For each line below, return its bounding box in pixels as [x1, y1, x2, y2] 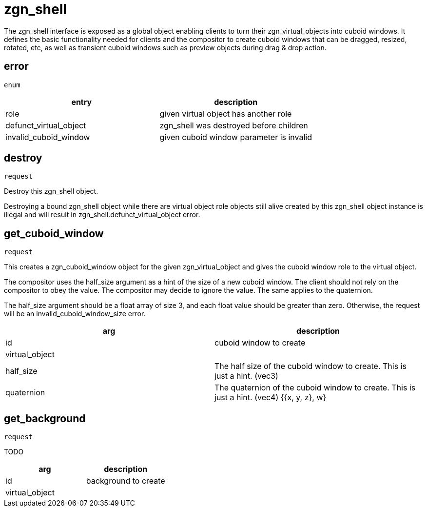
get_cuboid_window [4, 227, 104, 240]
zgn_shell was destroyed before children [159, 120, 308, 130]
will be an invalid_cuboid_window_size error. [4, 309, 146, 318]
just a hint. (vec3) [214, 371, 278, 381]
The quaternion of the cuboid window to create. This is [214, 383, 416, 393]
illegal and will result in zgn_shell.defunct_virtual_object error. [4, 210, 200, 219]
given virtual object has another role [159, 108, 292, 119]
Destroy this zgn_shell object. [4, 187, 98, 196]
